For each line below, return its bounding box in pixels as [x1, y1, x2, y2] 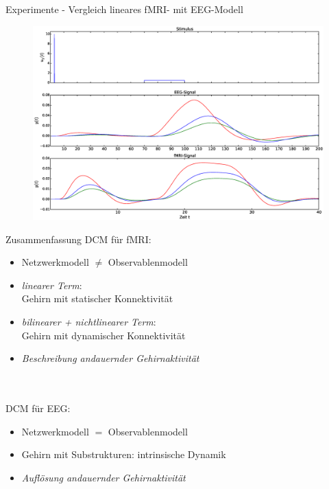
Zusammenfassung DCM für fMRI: [5, 231, 151, 246]
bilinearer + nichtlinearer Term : [21, 314, 156, 328]
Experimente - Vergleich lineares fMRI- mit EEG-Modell [5, 2, 243, 16]
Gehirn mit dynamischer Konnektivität [21, 328, 186, 342]
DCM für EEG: [5, 400, 71, 415]
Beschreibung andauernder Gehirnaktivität [21, 351, 199, 365]
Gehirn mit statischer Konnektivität [21, 291, 173, 306]
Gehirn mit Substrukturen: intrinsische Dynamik [21, 447, 226, 462]
